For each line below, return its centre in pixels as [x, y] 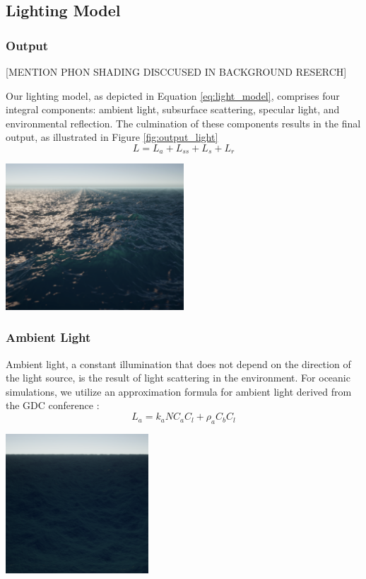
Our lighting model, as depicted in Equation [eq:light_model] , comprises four [173, 95]
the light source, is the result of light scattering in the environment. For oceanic [178, 378]
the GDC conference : [53, 405]
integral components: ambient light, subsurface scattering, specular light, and [173, 109]
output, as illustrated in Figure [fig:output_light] [112, 137]
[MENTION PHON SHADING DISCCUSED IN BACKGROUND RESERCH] [176, 71]
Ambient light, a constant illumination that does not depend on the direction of [178, 363]
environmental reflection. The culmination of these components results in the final [183, 123]
